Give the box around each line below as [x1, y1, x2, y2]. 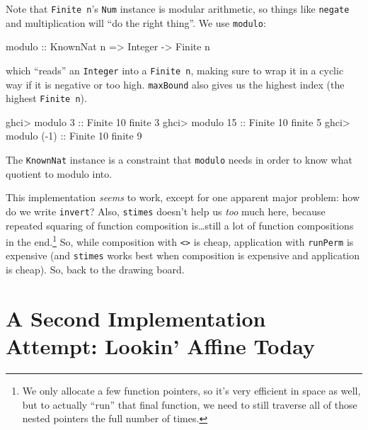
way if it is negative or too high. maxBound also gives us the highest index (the [6, 77, 345, 91]
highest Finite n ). [6, 91, 87, 106]
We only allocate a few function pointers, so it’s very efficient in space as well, [22, 383, 361, 398]
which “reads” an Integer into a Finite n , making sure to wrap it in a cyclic [6, 62, 344, 77]
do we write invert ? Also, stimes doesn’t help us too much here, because [6, 203, 326, 218]
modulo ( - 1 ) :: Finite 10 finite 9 [6, 128, 142, 143]
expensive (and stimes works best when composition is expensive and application [6, 248, 360, 263]
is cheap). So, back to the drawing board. [6, 262, 185, 277]
